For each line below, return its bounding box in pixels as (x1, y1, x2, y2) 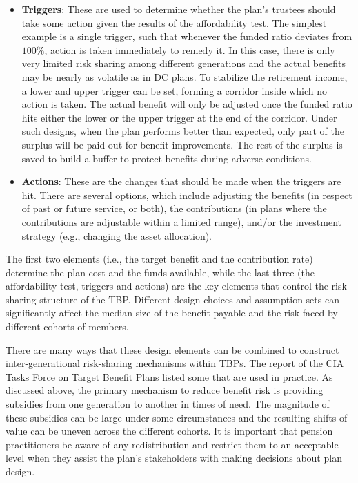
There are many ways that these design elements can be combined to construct (6, 342, 339, 357)
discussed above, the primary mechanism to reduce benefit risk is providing (6, 383, 324, 397)
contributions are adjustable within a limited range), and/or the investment (21, 214, 341, 229)
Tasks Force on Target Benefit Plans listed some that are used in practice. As (6, 369, 333, 383)
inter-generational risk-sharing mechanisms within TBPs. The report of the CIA (6, 356, 344, 370)
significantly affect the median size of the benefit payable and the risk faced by (6, 305, 338, 320)
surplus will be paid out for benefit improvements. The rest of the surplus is (21, 137, 343, 151)
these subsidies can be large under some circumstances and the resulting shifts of (6, 410, 348, 424)
